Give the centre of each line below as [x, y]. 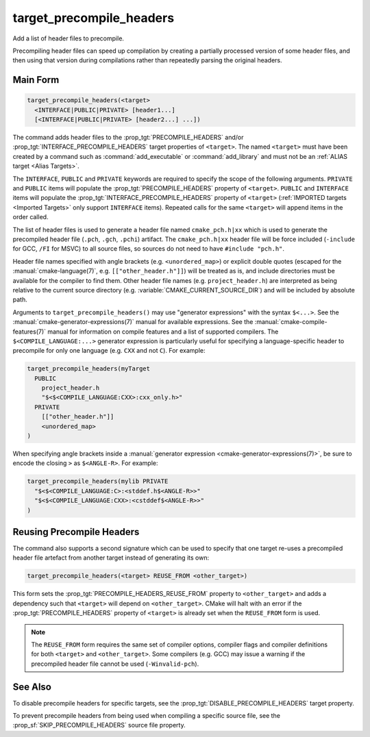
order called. [30, 217]
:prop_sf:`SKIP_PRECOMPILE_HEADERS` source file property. [99, 725]
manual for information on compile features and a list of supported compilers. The [163, 332]
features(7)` [29, 332]
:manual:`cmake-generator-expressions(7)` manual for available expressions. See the [133, 322]
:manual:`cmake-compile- [291, 322]
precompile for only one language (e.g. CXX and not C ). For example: [109, 351]
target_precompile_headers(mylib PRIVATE [98, 482]
